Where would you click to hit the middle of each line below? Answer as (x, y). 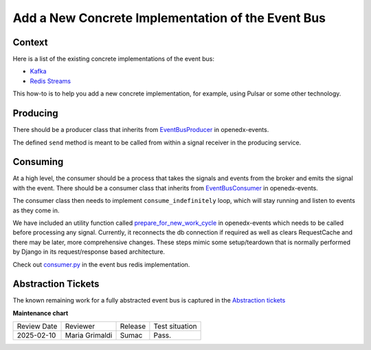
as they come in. (36, 210)
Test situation (175, 327)
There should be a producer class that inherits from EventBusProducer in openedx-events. (141, 130)
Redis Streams (50, 81)
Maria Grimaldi (89, 336)
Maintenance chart (41, 313)
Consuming (38, 162)
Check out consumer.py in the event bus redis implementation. (101, 264)
